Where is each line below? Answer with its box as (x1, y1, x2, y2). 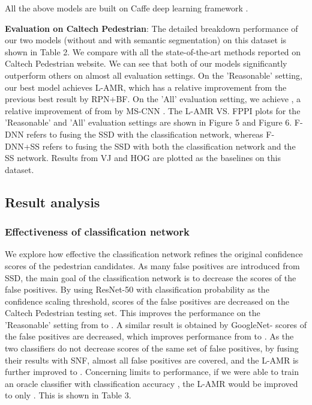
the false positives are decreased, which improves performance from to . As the (5, 330, 294, 343)
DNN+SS (5, 139, 40, 152)
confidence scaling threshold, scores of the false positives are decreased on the (5, 294, 289, 307)
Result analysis (5, 192, 100, 211)
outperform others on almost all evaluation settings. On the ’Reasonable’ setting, (5, 69, 302, 81)
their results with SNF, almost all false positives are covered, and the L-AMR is (5, 353, 299, 366)
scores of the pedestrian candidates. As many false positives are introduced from (5, 259, 300, 272)
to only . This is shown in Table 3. (5, 389, 131, 401)
